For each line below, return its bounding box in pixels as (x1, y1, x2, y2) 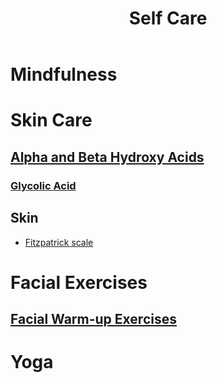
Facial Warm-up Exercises (10, 311, 177, 328)
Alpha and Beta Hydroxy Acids (10, 148, 205, 166)
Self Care (128, 7, 208, 30)
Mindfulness (10, 63, 118, 86)
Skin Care (10, 109, 93, 132)
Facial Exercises (10, 271, 148, 294)
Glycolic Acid (10, 178, 77, 192)
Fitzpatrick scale (24, 236, 94, 248)
